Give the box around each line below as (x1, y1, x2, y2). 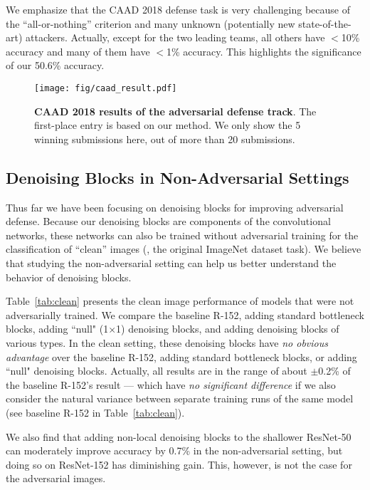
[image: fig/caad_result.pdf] (34, 83, 177, 93)
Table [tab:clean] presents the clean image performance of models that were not (6, 293, 354, 308)
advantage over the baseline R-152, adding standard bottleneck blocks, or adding (6, 349, 357, 364)
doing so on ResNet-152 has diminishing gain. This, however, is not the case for (6, 457, 352, 471)
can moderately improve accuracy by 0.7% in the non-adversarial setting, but (6, 443, 343, 458)
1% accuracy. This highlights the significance (166, 43, 361, 58)
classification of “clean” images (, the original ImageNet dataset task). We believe (6, 241, 361, 256)
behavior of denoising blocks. (6, 269, 132, 284)
